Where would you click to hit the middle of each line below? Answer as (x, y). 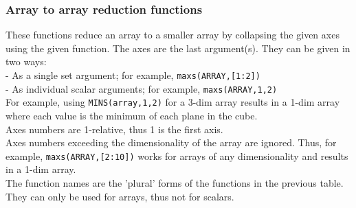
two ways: (26, 61)
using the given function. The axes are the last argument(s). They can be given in (178, 48)
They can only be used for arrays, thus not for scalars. (120, 196)
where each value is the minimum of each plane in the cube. (132, 115)
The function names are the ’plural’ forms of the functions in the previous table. (175, 183)
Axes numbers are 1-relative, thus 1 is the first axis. (114, 129)
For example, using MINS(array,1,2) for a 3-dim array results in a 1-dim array (173, 102)
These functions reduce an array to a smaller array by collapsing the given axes (173, 35)
